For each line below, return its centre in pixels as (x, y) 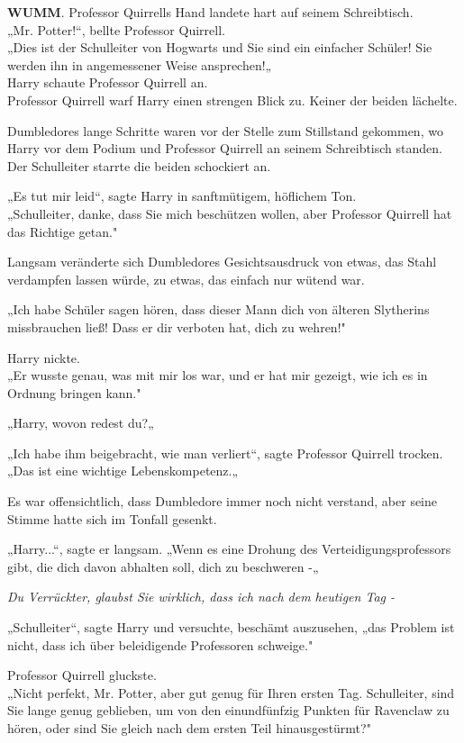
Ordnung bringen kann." (74, 392)
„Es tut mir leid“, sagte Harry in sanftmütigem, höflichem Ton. (182, 196)
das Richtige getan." (63, 231)
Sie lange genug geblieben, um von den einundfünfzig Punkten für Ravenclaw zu (228, 710)
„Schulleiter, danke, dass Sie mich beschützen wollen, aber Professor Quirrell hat (230, 213)
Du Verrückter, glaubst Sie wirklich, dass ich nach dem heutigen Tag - (201, 597)
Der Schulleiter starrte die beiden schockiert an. (139, 165)
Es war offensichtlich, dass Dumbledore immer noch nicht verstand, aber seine (223, 501)
